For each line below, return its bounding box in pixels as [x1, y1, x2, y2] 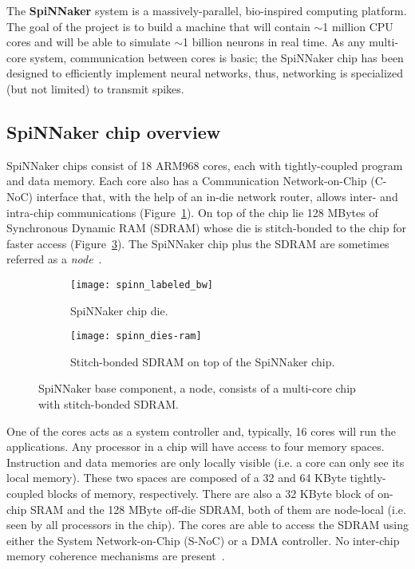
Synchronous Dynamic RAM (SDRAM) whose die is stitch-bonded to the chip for [6, 219, 406, 236]
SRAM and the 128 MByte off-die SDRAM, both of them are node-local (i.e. [30, 500, 406, 517]
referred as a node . [6, 251, 102, 267]
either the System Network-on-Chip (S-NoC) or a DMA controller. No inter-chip [6, 531, 400, 548]
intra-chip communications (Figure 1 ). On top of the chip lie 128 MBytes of [6, 203, 378, 220]
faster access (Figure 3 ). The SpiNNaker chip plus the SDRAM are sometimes [6, 235, 389, 251]
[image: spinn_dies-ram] [70, 330, 202, 342]
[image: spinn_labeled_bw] [70, 279, 213, 290]
